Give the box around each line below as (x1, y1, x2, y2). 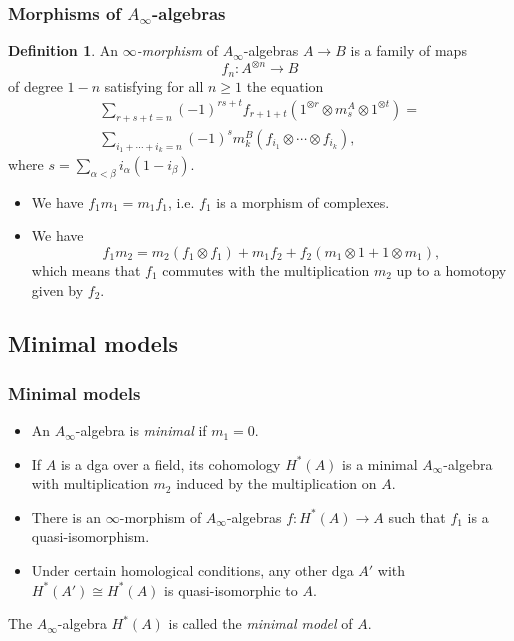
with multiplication (31, 473, 149, 494)
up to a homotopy (396, 259, 507, 280)
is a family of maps (350, 40, 467, 61)
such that (388, 506, 446, 527)
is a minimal (342, 453, 418, 474)
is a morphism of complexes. (216, 191, 390, 212)
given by (31, 279, 84, 300)
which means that (31, 259, 141, 280)
